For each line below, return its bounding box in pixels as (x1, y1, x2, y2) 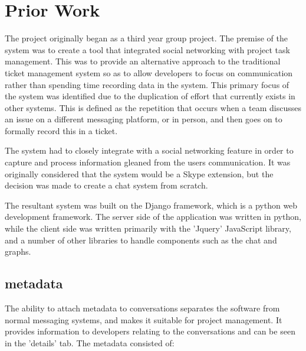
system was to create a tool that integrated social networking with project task (5, 43, 290, 56)
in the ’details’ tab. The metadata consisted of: (5, 336, 175, 349)
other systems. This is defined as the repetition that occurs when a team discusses (5, 101, 301, 113)
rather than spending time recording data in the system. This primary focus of (5, 78, 289, 90)
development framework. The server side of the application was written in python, (5, 210, 301, 223)
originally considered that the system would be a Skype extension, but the (5, 167, 274, 180)
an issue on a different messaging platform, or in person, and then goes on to (5, 113, 282, 125)
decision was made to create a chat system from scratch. (5, 179, 208, 191)
